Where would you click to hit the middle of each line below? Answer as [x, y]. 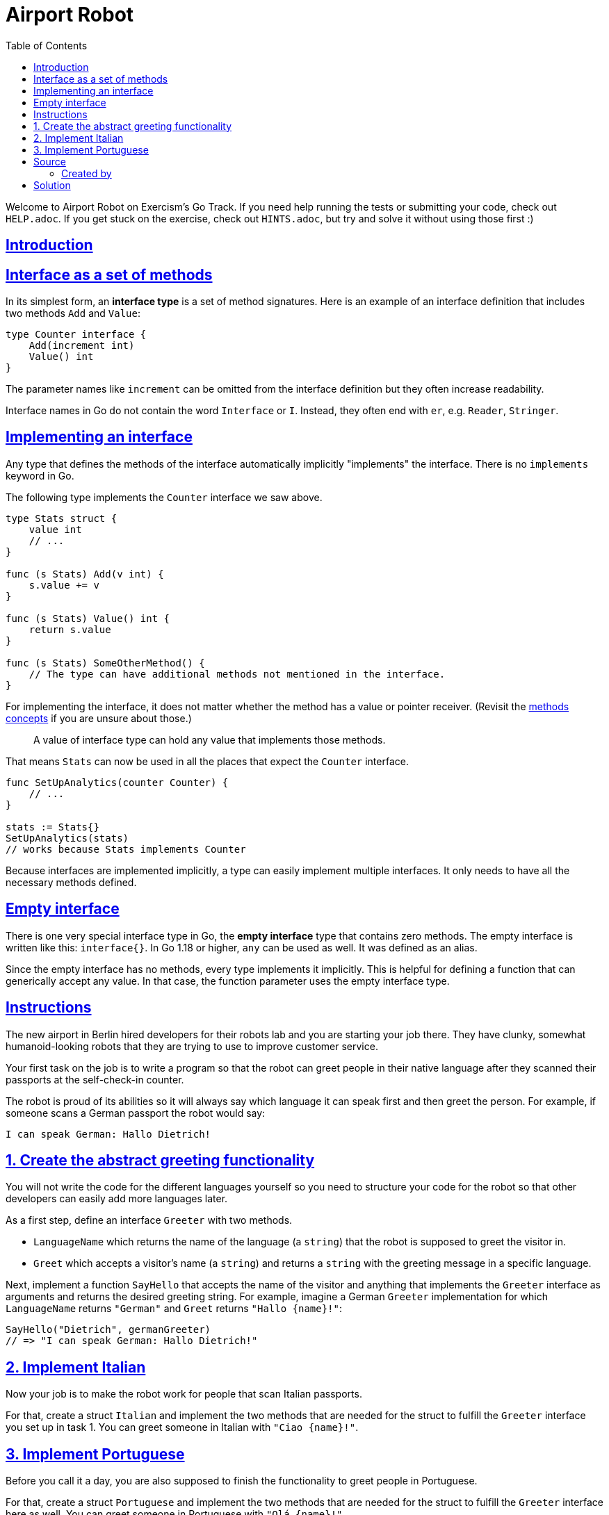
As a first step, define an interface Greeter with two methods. [149, 1220]
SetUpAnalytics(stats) [67, 838]
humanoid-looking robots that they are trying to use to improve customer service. [192, 1046]
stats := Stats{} [52, 827]
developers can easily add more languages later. [117, 1199]
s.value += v [64, 585]
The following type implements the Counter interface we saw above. [164, 497]
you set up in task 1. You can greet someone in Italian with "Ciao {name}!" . [182, 1427]
